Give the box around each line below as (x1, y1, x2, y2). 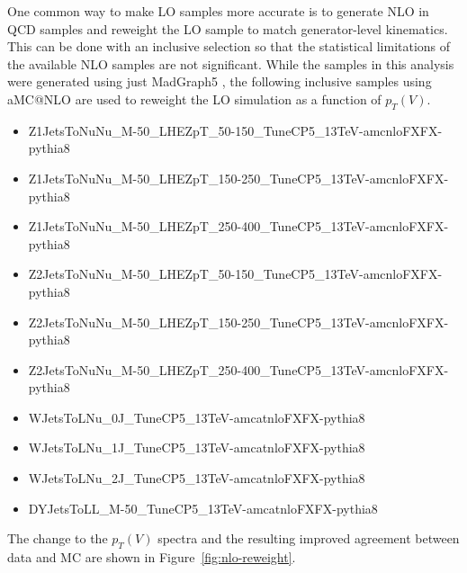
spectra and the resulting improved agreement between (157, 529, 460, 548)
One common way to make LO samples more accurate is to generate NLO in (7, 2, 429, 20)
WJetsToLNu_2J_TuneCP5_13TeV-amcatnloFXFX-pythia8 (28, 469, 365, 488)
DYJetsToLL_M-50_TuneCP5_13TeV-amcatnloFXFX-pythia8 (28, 498, 378, 517)
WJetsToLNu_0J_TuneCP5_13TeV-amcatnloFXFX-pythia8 (28, 407, 365, 426)
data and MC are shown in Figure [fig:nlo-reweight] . (7, 548, 296, 567)
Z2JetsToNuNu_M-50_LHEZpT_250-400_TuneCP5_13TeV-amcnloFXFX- (28, 360, 449, 379)
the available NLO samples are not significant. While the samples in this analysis (7, 54, 454, 73)
